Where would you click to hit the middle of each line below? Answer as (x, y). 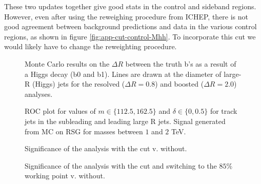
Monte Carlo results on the (67, 63)
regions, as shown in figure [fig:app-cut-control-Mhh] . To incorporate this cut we (130, 36)
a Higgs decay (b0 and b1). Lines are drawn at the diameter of (123, 74)
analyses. (39, 94)
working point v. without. (65, 176)
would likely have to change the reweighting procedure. (91, 46)
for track (224, 111)
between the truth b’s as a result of (181, 63)
